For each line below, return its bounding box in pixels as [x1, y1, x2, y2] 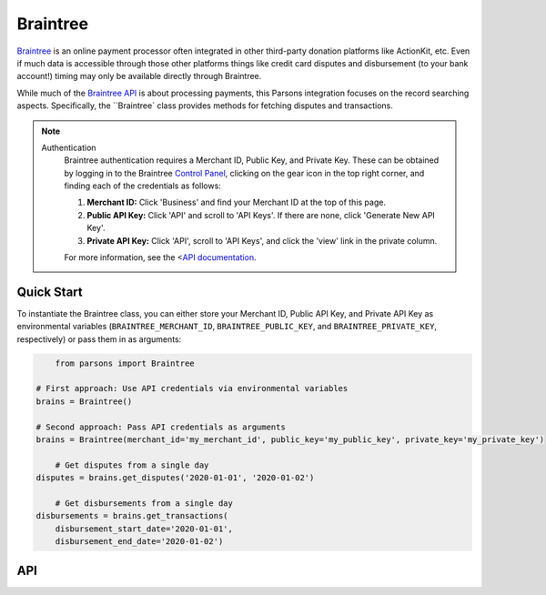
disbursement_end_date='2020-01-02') [55, 537, 224, 547]
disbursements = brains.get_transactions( [35, 510, 228, 521]
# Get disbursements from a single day [55, 498, 234, 509]
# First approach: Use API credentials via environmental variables [35, 383, 349, 394]
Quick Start [16, 284, 83, 299]
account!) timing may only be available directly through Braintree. [16, 71, 262, 82]
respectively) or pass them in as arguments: [16, 333, 182, 345]
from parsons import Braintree [55, 358, 195, 368]
